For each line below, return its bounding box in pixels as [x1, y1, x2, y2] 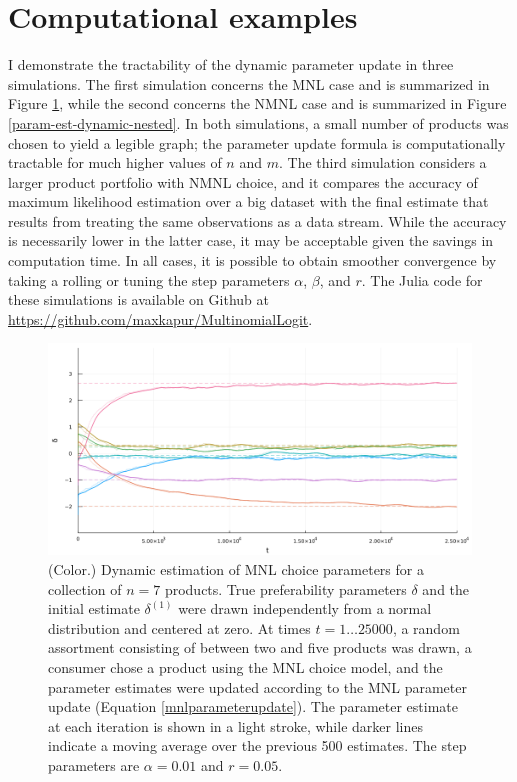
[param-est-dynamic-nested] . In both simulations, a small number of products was [8, 112, 509, 133]
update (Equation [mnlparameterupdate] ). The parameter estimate [48, 696, 458, 717]
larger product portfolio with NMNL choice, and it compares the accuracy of [8, 171, 478, 192]
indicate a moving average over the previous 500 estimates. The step [48, 735, 467, 756]
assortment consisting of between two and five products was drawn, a [48, 637, 472, 658]
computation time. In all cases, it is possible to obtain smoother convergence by [8, 250, 497, 271]
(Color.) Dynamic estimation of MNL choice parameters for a [48, 559, 424, 580]
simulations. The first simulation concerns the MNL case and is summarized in [8, 73, 490, 94]
